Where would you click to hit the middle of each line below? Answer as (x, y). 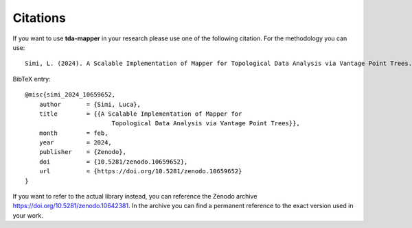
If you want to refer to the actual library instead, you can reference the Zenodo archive (135, 197)
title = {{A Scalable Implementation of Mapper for (140, 114)
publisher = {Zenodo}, (83, 152)
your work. (28, 215)
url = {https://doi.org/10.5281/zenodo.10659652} (140, 172)
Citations (39, 18)
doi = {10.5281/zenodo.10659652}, (113, 162)
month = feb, (73, 133)
